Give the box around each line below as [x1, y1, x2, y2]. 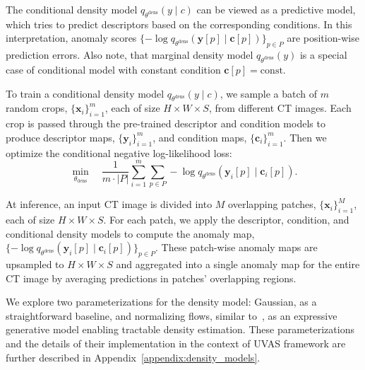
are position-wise [287, 30, 359, 45]
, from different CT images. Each [208, 100, 352, 115]
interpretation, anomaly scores [6, 30, 137, 45]
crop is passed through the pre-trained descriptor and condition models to [6, 116, 325, 131]
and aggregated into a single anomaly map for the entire [116, 257, 360, 272]
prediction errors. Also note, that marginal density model [6, 47, 253, 62]
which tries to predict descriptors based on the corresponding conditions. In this [6, 16, 352, 31]
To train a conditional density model [6, 86, 164, 100]
